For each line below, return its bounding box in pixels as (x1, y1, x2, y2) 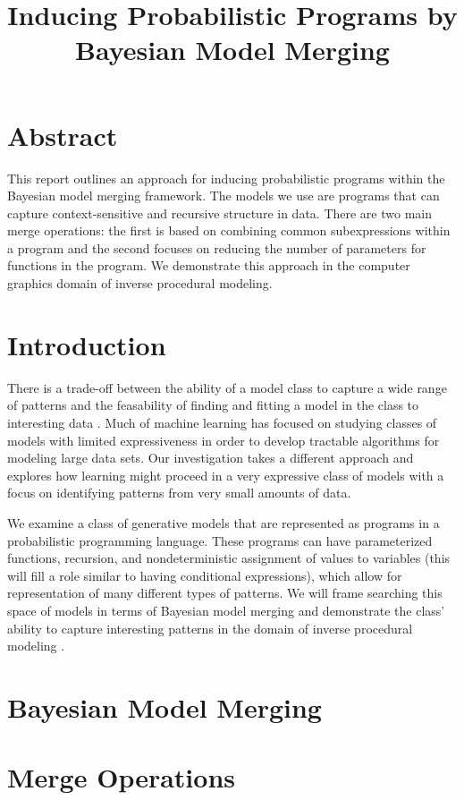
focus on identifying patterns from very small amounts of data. (7, 483, 351, 502)
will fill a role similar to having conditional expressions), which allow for (7, 566, 402, 584)
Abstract (7, 116, 118, 153)
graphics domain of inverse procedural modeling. (7, 274, 273, 293)
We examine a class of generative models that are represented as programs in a (7, 513, 440, 532)
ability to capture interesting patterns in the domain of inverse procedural (7, 618, 413, 637)
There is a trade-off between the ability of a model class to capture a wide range (7, 378, 447, 396)
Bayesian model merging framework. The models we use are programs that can (7, 186, 440, 205)
